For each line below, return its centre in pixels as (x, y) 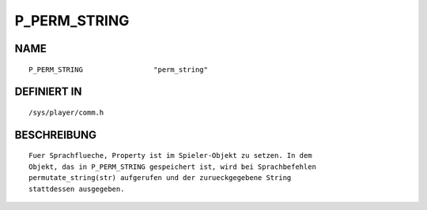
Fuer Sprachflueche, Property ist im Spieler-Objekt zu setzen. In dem (170, 156)
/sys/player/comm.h (66, 112)
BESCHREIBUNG (56, 135)
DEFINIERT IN (48, 92)
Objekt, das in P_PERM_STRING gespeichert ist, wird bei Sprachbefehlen (172, 167)
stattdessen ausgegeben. (77, 189)
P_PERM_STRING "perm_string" (119, 69)
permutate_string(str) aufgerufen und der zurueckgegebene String (160, 178)
